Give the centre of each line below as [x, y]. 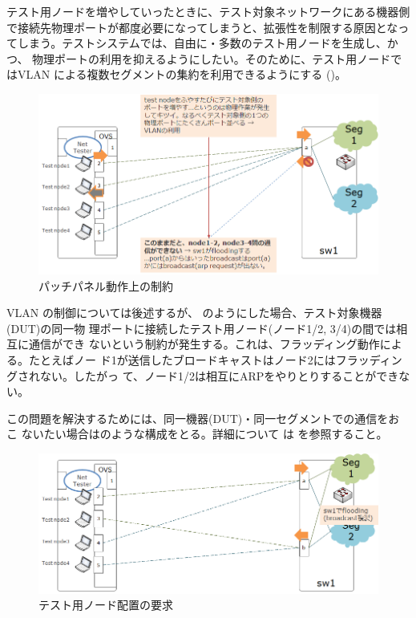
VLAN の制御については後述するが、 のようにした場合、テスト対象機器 [194, 313]
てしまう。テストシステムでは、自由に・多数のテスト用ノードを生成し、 [197, 43]
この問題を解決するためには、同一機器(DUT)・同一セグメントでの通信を [198, 418]
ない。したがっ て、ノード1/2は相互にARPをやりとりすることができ [219, 375]
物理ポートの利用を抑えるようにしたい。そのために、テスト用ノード [212, 58]
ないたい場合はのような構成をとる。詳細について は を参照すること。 [204, 434]
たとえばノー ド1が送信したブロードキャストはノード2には [182, 360]
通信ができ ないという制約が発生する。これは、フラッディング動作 [204, 344]
